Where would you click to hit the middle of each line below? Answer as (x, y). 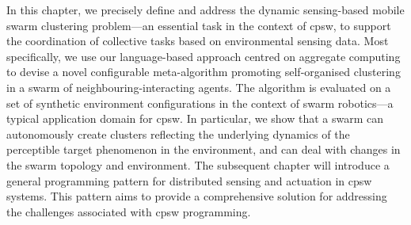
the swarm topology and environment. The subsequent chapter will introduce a (198, 164)
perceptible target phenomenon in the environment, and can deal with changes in (204, 149)
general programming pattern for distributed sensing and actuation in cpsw (189, 180)
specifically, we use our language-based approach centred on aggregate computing (204, 56)
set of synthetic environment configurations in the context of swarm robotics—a (200, 103)
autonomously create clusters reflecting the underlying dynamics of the (178, 133)
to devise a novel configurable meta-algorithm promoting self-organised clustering (204, 72)
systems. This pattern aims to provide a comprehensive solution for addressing (197, 196)
